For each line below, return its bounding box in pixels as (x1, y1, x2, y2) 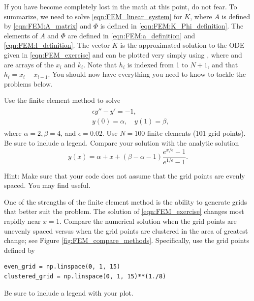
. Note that (83, 59, 117, 69)
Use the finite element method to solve (4, 95, 121, 105)
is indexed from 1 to (127, 59, 188, 69)
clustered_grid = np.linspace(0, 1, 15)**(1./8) (4, 273, 166, 280)
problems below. (4, 78, 53, 89)
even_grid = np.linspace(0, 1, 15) (4, 263, 121, 271)
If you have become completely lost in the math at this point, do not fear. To (4, 1, 237, 11)
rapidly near (4, 216, 41, 226)
